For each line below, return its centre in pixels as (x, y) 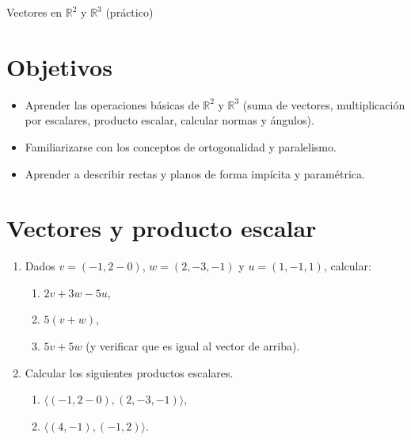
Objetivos (59, 66)
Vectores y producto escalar (162, 228)
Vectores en (34, 12)
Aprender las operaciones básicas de (112, 104)
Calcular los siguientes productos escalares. (129, 372)
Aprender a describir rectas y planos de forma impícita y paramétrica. (195, 173)
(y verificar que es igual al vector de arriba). (193, 346)
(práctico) (129, 12)
